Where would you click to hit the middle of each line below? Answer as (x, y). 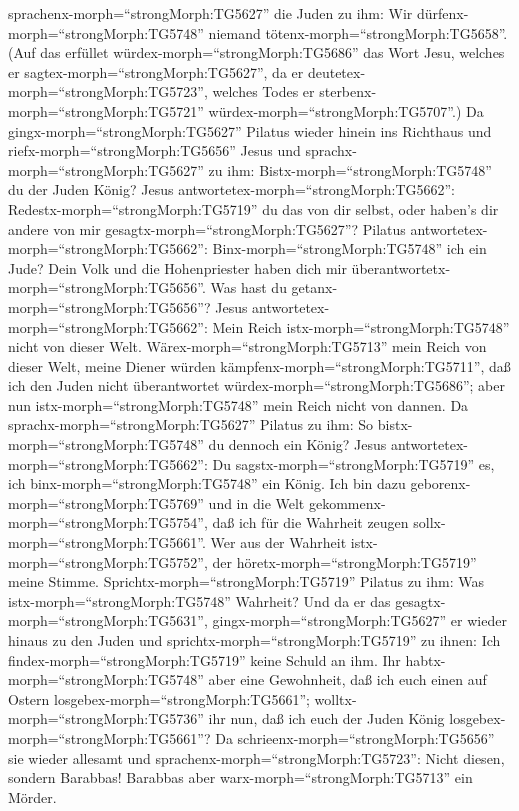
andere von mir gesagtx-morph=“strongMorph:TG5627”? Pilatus (207, 228)
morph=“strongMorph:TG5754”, (108, 522)
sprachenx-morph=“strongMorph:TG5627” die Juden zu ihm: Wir (210, 13)
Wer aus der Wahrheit (278, 542)
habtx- (425, 659)
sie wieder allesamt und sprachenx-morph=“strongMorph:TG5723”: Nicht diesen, (256, 757)
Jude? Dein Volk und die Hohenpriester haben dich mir (177, 267)
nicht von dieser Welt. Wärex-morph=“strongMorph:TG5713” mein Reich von (247, 346)
